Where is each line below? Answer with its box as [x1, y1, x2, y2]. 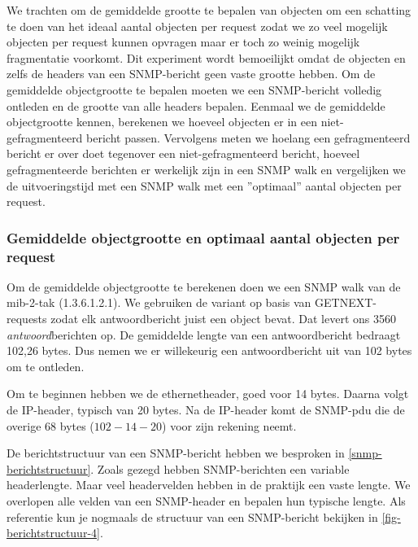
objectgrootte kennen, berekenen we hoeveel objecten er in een [7, 113, 317, 130]
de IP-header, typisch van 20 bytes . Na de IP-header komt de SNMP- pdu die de [7, 401, 405, 418]
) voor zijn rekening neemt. [162, 417, 297, 434]
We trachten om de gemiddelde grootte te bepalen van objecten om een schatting [7, 2, 411, 18]
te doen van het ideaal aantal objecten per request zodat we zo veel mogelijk [7, 17, 388, 34]
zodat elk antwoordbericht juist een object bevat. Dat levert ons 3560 [50, 310, 396, 327]
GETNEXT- [315, 294, 377, 311]
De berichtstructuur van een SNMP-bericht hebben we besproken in [7, 444, 345, 462]
